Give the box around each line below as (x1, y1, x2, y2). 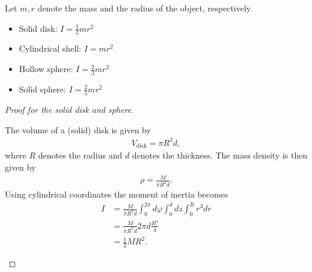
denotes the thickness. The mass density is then (132, 149, 308, 162)
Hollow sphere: (19, 62, 73, 75)
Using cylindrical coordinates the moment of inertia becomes (5, 187, 228, 200)
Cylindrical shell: (19, 42, 81, 55)
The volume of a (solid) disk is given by (5, 123, 151, 136)
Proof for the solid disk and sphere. (5, 103, 134, 116)
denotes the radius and (38, 149, 123, 162)
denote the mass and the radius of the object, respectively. (37, 2, 252, 14)
